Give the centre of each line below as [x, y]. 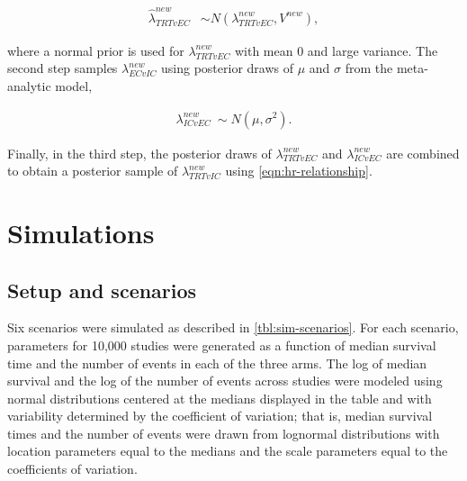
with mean [264, 50]
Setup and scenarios [102, 290]
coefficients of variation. [72, 469]
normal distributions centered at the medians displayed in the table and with [220, 398]
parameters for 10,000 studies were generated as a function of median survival [222, 345]
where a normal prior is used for [96, 50]
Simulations [81, 232]
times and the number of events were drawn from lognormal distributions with [224, 433]
